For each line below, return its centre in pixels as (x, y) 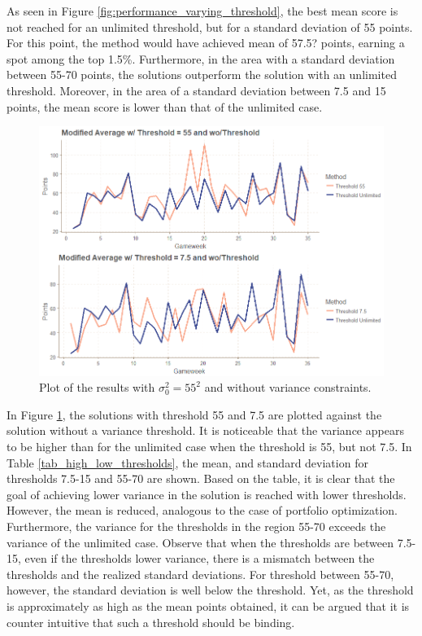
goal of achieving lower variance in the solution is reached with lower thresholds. (207, 494)
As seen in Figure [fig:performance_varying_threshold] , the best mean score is (202, 11)
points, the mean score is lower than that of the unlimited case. (165, 106)
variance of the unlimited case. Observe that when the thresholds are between (200, 542)
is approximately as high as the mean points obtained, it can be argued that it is (208, 605)
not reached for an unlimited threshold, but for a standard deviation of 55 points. (210, 26)
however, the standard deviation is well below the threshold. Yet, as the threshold (210, 590)
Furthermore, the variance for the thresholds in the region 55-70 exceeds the (196, 526)
